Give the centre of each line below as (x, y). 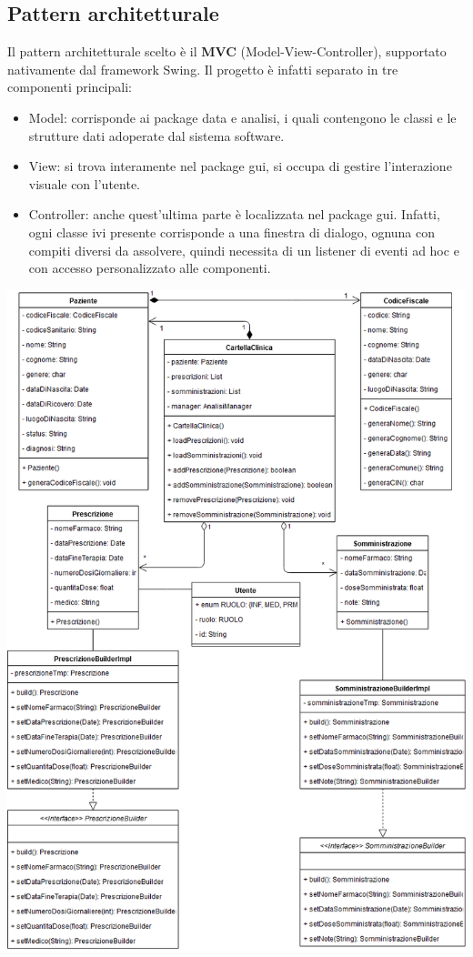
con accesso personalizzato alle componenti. (150, 268)
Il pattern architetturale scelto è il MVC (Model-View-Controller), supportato (227, 51)
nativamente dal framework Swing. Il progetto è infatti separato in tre (203, 69)
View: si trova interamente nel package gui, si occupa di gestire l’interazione (240, 166)
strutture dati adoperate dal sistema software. (156, 135)
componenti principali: (70, 87)
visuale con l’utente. (84, 183)
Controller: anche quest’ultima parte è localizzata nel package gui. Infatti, (234, 214)
